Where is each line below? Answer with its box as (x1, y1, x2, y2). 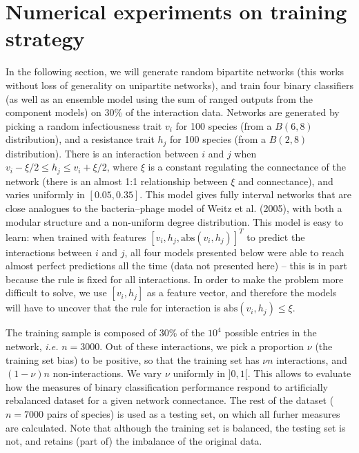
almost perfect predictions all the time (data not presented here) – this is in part (6, 258, 347, 273)
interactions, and (276, 352, 347, 367)
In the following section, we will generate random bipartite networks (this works (6, 64, 345, 79)
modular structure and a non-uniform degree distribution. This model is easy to (6, 214, 344, 229)
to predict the (246, 229, 305, 244)
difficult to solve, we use (6, 285, 107, 300)
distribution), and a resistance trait (6, 132, 155, 146)
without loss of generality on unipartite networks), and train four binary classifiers (6, 77, 354, 92)
